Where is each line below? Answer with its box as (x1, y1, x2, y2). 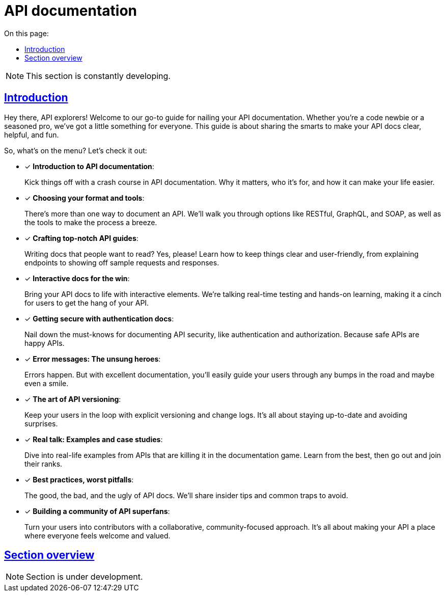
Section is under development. (26, 572, 143, 582)
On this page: (4, 29, 49, 38)
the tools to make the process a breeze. (24, 218, 157, 227)
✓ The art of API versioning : (24, 394, 121, 403)
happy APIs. (24, 338, 65, 347)
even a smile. (24, 378, 69, 388)
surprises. (24, 419, 58, 428)
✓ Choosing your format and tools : (24, 193, 145, 202)
